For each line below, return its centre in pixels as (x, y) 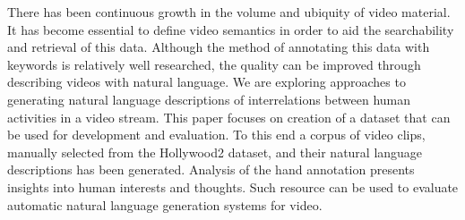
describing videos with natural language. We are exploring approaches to (207, 82)
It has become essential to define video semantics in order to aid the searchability (231, 29)
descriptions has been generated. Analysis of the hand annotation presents (211, 169)
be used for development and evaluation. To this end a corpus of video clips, (216, 135)
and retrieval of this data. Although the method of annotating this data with (219, 47)
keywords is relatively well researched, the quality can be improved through (214, 64)
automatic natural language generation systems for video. (165, 204)
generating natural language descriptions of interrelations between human (209, 99)
